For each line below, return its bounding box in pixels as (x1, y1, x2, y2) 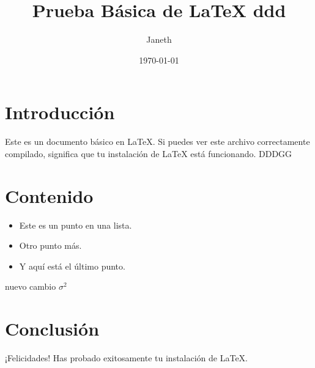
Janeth (146, 33, 172, 46)
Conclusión (5, 316, 100, 341)
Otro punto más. (19, 239, 82, 252)
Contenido (5, 183, 94, 208)
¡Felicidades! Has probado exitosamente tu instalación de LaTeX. (5, 351, 248, 364)
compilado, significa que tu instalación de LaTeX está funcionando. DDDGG (5, 147, 292, 160)
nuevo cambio (5, 280, 56, 293)
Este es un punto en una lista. (19, 218, 132, 231)
